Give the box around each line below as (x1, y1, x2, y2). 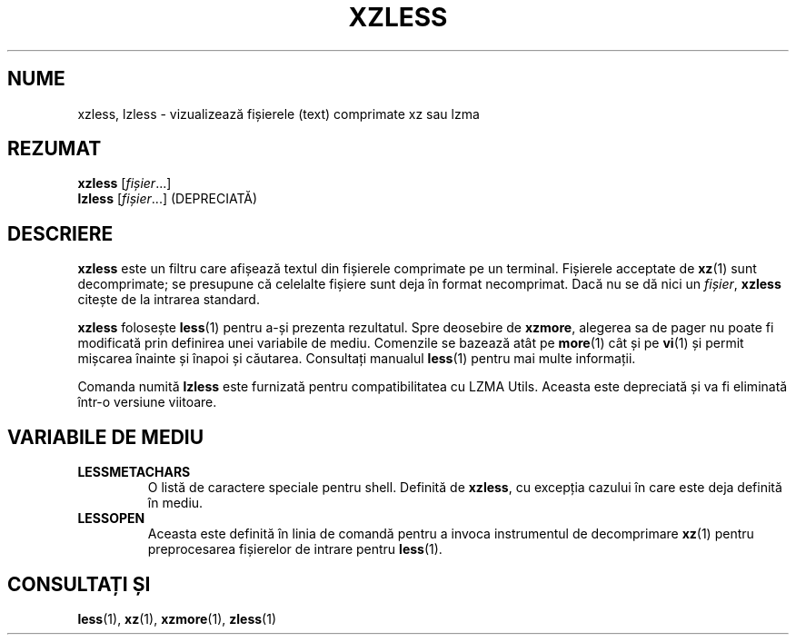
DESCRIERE (7, 222, 114, 245)
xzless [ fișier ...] (77, 175, 172, 192)
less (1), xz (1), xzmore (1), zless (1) (77, 610, 276, 627)
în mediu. (147, 495, 204, 511)
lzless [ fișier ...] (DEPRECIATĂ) (77, 191, 258, 207)
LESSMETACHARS (77, 464, 191, 480)
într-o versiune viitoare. (77, 394, 217, 410)
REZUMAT (7, 137, 102, 161)
